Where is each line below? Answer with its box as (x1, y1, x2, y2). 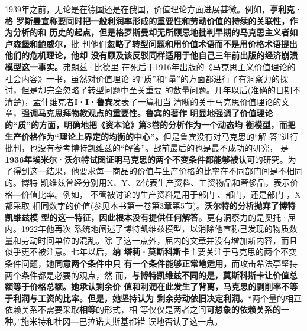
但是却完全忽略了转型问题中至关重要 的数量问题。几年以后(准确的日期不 (21, 84, 301, 96)
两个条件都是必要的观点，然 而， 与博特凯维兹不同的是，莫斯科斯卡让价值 (5, 268, 289, 281)
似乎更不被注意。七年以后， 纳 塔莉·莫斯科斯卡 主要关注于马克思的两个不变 (5, 245, 297, 258)
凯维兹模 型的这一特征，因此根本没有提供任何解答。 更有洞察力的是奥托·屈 (5, 211, 296, 223)
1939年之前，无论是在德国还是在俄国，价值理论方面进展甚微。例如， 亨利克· (5, 3, 302, 15)
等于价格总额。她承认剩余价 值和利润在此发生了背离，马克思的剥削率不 (12, 280, 290, 293)
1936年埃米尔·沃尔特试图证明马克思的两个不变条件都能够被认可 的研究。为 (5, 153, 296, 165)
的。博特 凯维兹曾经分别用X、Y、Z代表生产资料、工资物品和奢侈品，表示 (5, 176, 290, 188)
